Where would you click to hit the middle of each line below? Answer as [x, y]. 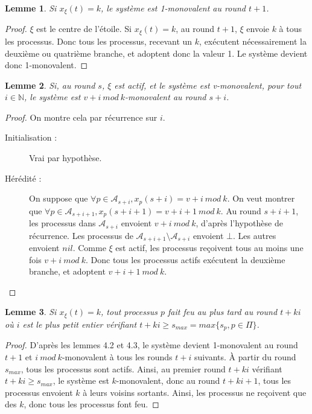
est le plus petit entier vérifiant [80, 324]
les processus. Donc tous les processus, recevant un [99, 41]
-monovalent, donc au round [168, 381]
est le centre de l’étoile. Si [84, 29]
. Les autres [255, 235]
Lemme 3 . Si [31, 312]
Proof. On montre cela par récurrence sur [81, 117]
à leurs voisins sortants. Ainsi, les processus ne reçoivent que [195, 392]
